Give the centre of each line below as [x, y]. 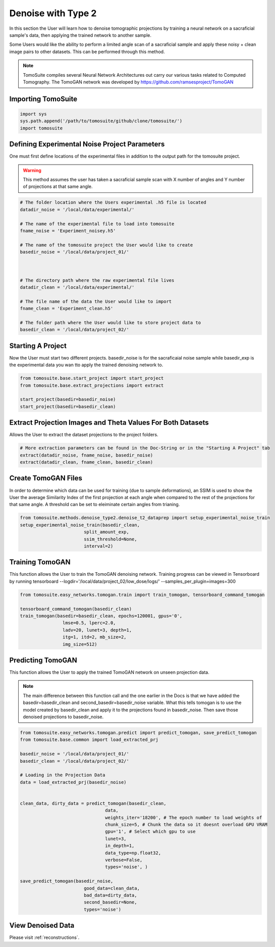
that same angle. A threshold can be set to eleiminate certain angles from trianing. [95, 505]
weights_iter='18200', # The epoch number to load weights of [184, 817]
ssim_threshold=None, [110, 539]
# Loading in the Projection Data [63, 775]
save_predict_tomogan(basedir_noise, [67, 881]
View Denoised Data [42, 926]
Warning [32, 170]
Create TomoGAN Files [46, 478]
